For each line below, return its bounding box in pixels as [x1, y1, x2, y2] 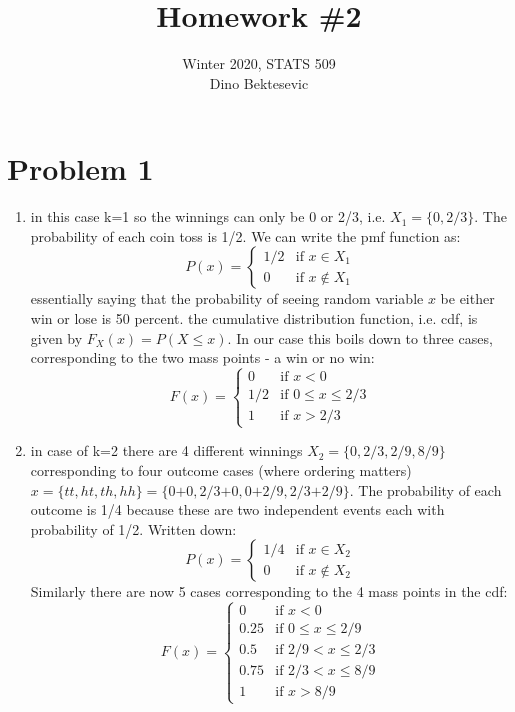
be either [440, 288, 495, 309]
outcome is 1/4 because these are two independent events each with [30, 499, 445, 520]
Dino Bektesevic [209, 72, 309, 93]
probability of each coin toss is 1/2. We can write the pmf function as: [30, 225, 461, 246]
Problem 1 [7, 148, 154, 189]
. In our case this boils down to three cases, [227, 327, 493, 348]
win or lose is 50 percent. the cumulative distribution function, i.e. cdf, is [30, 308, 478, 329]
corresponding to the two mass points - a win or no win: [30, 347, 375, 368]
